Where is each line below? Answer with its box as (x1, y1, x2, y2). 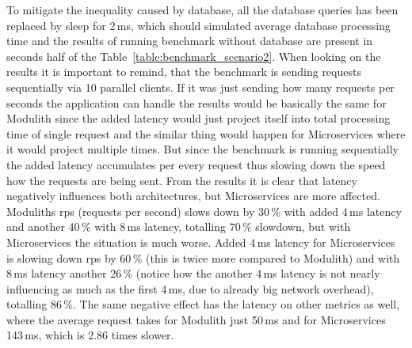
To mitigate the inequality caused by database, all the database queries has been (6, 2, 399, 17)
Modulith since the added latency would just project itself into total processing (6, 110, 391, 127)
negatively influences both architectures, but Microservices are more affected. (6, 187, 380, 204)
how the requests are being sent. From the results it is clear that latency (6, 172, 357, 188)
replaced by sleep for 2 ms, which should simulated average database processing (6, 17, 391, 33)
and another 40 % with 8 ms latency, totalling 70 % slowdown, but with (6, 218, 351, 235)
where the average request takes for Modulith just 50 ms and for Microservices (6, 311, 386, 327)
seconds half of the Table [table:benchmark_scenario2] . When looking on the (6, 47, 381, 64)
